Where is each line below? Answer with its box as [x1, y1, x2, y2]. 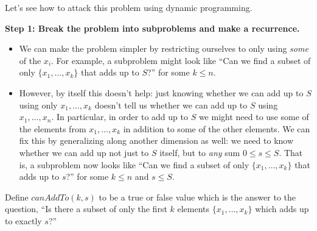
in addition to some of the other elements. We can [123, 122, 310, 135]
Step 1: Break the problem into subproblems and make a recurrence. [5, 21, 300, 34]
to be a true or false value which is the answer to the [99, 190, 296, 203]
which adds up [255, 202, 309, 215]
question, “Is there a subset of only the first [5, 202, 167, 215]
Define [5, 190, 29, 203]
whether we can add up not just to [19, 146, 149, 158]
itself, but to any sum [159, 146, 240, 158]
